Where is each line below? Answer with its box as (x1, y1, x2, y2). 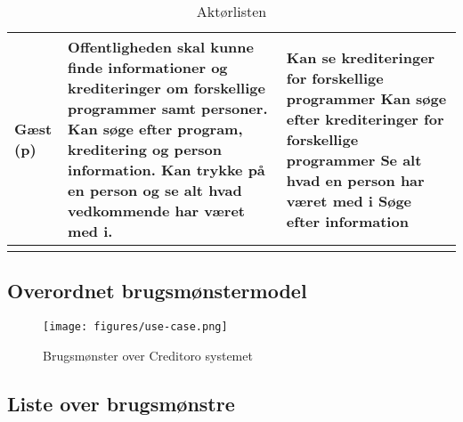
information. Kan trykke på (68, 159, 265, 180)
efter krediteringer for (286, 108, 444, 129)
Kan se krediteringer (286, 46, 435, 68)
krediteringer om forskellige (68, 77, 265, 98)
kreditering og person (68, 139, 222, 159)
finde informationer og (68, 57, 228, 77)
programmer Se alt (286, 149, 422, 170)
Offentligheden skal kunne (68, 37, 254, 57)
